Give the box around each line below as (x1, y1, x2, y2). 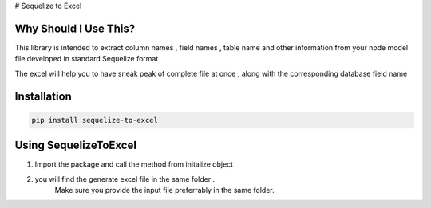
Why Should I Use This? (14, 22, 136, 35)
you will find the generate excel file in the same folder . (34, 174, 215, 183)
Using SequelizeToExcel (14, 139, 137, 152)
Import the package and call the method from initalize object (34, 159, 234, 169)
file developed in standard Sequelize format (14, 54, 159, 64)
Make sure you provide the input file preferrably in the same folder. (54, 185, 275, 194)
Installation (14, 89, 72, 103)
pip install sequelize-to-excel (31, 116, 159, 124)
